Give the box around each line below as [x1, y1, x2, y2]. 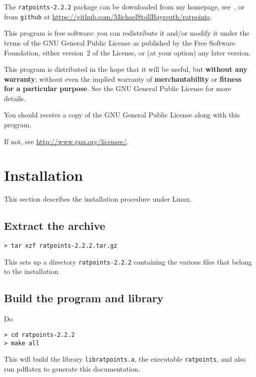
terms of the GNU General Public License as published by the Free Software [4, 37, 235, 48]
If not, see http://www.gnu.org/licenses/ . [4, 136, 129, 146]
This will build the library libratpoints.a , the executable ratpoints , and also [4, 354, 246, 364]
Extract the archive [4, 218, 105, 233]
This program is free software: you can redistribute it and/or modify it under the [4, 28, 250, 38]
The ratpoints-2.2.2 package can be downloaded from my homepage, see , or [4, 1, 245, 11]
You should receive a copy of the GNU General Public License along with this [4, 109, 240, 120]
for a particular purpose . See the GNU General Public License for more [4, 83, 231, 94]
